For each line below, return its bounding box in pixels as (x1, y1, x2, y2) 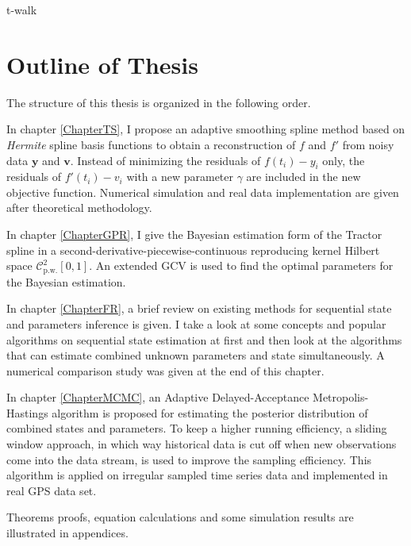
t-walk (6, 2, 37, 17)
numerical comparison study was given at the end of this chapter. (6, 362, 325, 379)
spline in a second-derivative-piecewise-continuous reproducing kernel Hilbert (6, 241, 380, 258)
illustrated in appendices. (6, 525, 129, 541)
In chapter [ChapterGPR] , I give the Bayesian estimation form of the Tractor (6, 226, 382, 243)
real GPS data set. (6, 482, 97, 498)
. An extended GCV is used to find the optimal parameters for (89, 257, 394, 274)
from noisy (342, 136, 394, 152)
